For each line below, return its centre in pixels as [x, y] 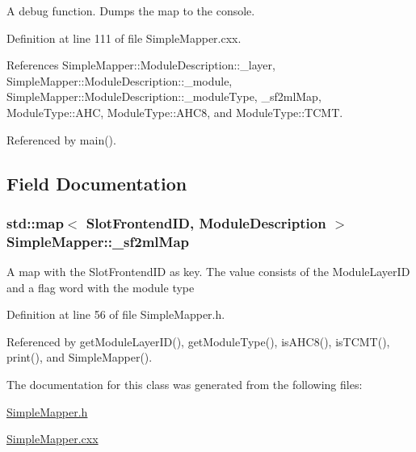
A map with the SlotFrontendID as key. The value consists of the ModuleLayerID [208, 272]
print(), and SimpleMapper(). [80, 357]
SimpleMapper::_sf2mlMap [98, 241]
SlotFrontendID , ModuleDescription [206, 222]
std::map [35, 222]
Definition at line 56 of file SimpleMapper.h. [116, 314]
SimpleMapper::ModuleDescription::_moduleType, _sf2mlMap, [164, 96]
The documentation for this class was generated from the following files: [185, 385]
